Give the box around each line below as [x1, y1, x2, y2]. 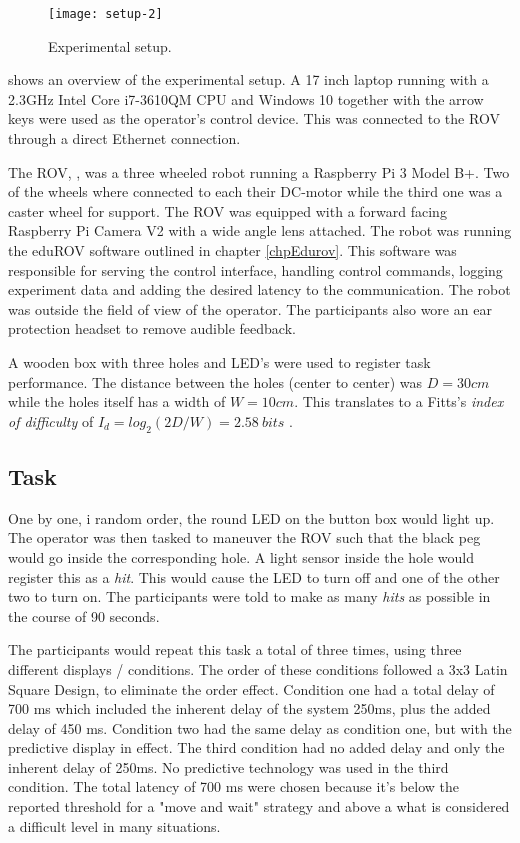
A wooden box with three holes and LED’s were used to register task [8, 351, 431, 372]
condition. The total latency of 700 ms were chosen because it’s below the [8, 776, 460, 797]
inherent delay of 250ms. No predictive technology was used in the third [8, 756, 449, 777]
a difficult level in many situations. [8, 815, 221, 836]
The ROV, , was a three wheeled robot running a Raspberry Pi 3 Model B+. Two [8, 161, 510, 182]
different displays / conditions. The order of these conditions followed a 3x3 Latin [8, 658, 508, 679]
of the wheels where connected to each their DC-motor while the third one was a [8, 181, 503, 202]
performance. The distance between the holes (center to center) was [8, 371, 423, 392]
